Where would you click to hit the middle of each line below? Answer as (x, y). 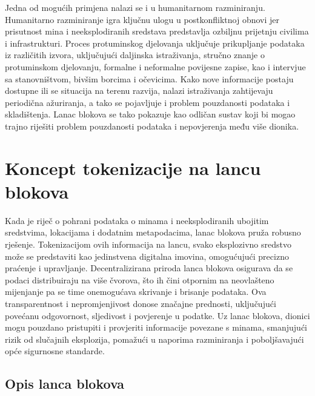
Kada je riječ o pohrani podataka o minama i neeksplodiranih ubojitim (137, 220)
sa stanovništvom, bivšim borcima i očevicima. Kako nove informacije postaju (149, 78)
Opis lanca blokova (65, 384)
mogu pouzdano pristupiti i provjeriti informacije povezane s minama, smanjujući (156, 327)
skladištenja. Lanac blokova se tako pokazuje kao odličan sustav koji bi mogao (150, 114)
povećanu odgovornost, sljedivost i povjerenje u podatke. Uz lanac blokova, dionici (157, 315)
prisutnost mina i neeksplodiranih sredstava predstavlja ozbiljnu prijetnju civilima (157, 31)
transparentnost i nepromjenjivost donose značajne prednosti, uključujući (141, 303)
